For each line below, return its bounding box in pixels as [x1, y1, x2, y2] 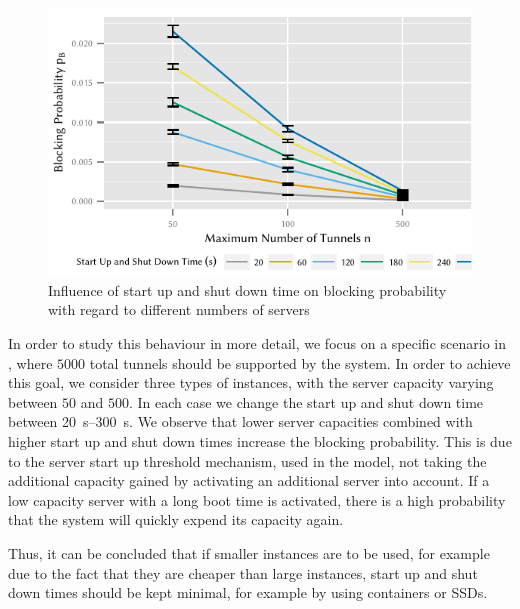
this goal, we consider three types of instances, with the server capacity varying [8, 372, 494, 393]
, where [8, 352, 53, 373]
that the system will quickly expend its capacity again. [8, 509, 344, 530]
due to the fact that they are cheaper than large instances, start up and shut [8, 562, 478, 583]
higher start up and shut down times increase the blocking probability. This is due [8, 431, 512, 452]
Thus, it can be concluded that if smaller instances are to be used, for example [8, 543, 490, 564]
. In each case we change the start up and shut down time [128, 391, 484, 412]
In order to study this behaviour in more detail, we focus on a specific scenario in [8, 333, 506, 354]
